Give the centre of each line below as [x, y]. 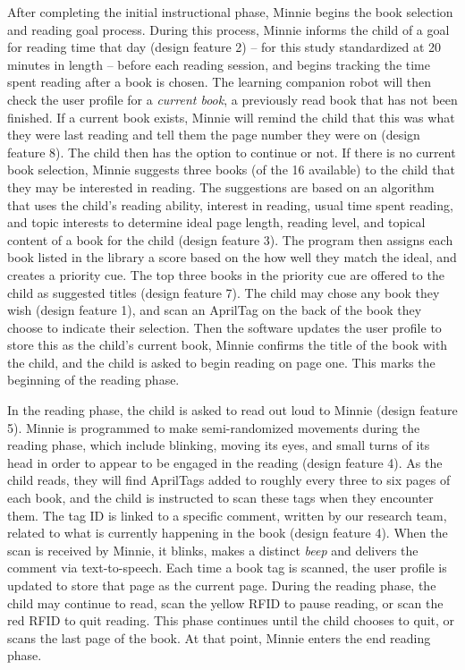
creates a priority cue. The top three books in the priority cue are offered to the [226, 274]
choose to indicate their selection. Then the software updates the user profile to [224, 327]
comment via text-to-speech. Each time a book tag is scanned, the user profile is [227, 568]
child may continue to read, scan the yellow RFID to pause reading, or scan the [225, 602]
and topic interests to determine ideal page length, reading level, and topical [216, 222]
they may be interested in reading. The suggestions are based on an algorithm [221, 187]
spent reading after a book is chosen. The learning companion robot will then [220, 82]
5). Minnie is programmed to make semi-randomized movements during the [214, 427]
